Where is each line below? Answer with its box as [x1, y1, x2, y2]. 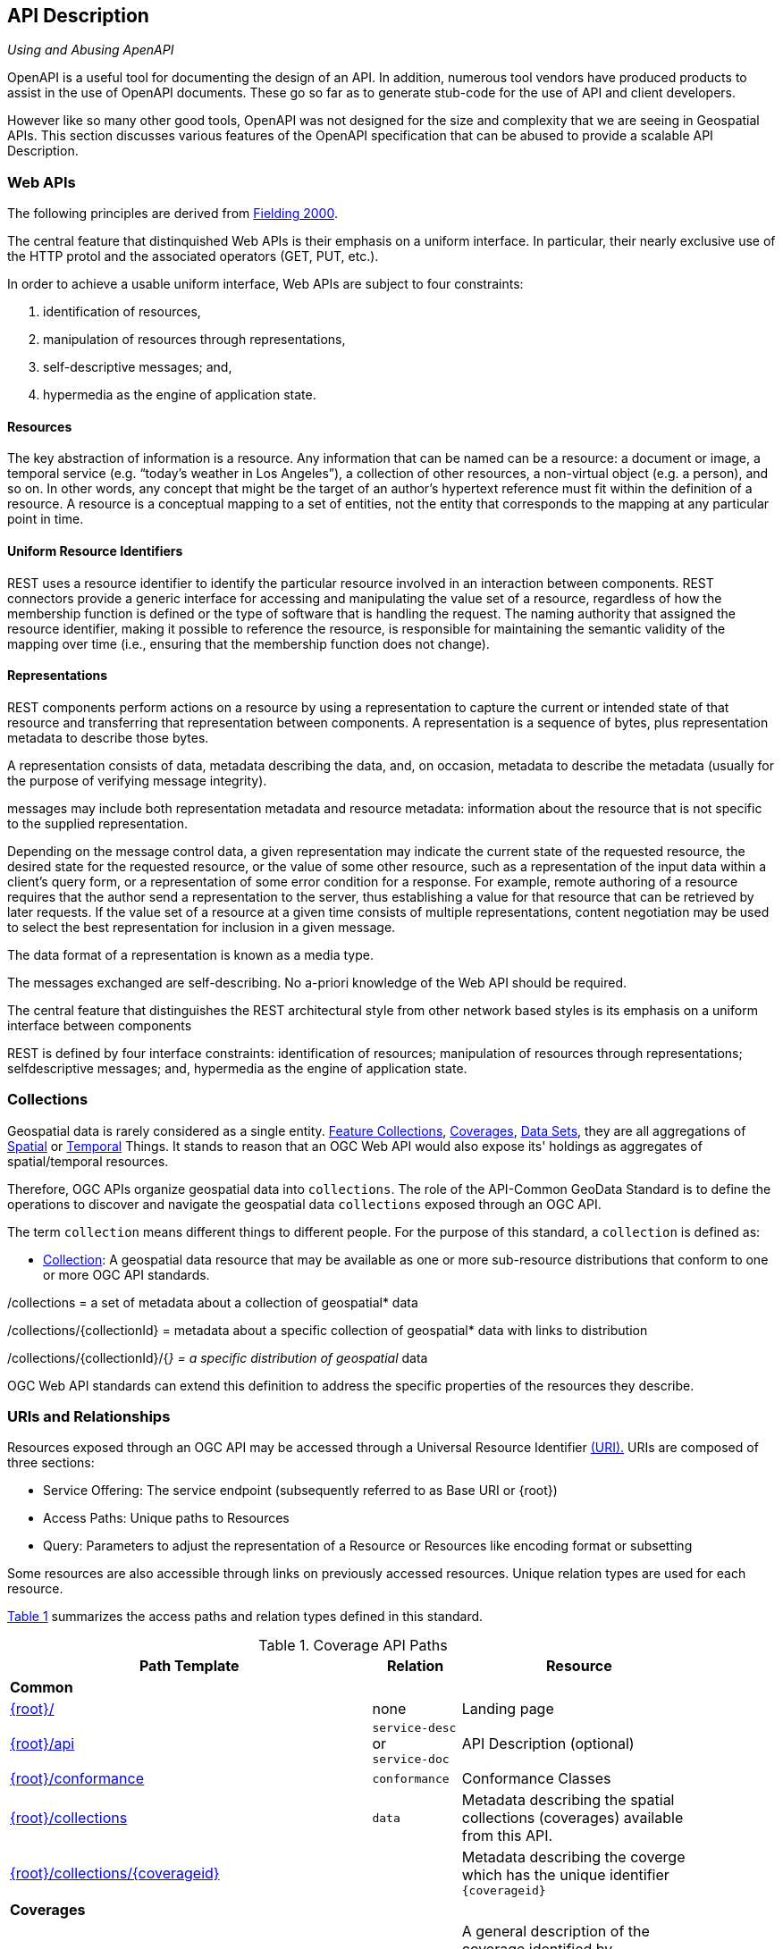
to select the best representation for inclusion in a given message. [7, 919, 396, 935]
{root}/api [10, 1735, 75, 1753]
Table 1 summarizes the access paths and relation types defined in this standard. [7, 1609, 484, 1625]
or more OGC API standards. [43, 1266, 210, 1282]
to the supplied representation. [7, 815, 188, 831]
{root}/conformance [10, 1769, 145, 1788]
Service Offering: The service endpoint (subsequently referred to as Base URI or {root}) [43, 1483, 558, 1499]
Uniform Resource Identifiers [7, 543, 183, 559]
